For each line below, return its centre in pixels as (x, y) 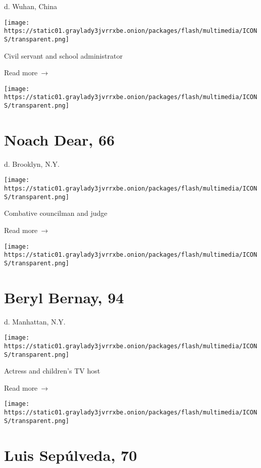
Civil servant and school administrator (63, 55)
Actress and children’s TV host (52, 371)
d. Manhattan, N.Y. (35, 321)
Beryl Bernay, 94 (64, 297)
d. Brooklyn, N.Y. (32, 163)
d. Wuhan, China (31, 6)
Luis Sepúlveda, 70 (71, 455)
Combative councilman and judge (56, 213)
